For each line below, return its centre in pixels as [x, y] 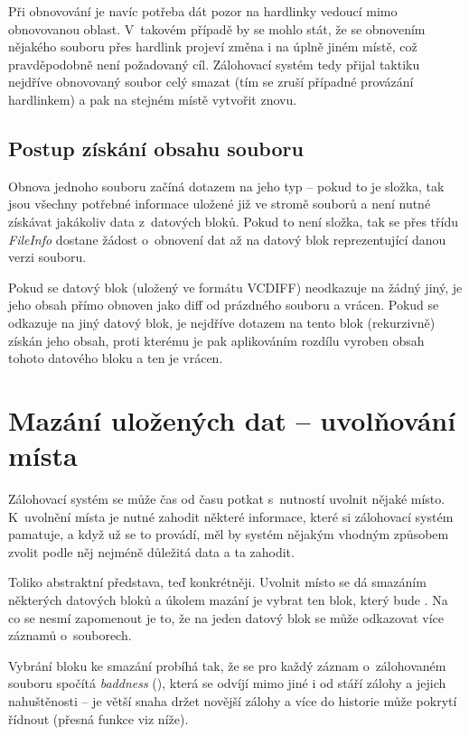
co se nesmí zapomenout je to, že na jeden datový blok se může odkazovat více [226, 617]
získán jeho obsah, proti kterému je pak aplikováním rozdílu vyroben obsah [216, 340]
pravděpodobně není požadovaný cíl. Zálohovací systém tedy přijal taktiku [214, 64]
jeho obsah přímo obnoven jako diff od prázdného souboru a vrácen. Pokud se [224, 305]
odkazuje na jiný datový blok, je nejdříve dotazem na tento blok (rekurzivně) [222, 322]
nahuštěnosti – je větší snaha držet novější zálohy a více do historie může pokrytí [233, 700]
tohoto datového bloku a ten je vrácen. [116, 358]
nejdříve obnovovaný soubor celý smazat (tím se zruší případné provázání [211, 82]
